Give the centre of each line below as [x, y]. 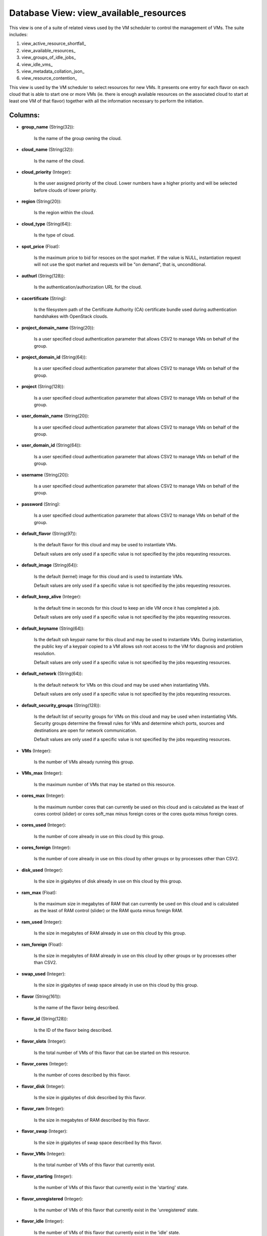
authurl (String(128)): [43, 276]
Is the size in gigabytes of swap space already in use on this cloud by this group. [116, 985]
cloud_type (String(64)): [46, 224]
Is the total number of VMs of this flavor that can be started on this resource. [112, 1053]
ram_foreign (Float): [42, 944]
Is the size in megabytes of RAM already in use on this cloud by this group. [110, 933]
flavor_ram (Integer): [43, 1109]
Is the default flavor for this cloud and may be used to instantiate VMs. [106, 545]
